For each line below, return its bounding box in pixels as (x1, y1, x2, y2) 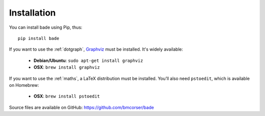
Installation (9, 7, 56, 18)
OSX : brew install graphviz (33, 64, 100, 70)
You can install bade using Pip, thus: (9, 24, 83, 30)
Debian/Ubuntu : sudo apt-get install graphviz (33, 58, 143, 63)
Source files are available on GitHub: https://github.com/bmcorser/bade (9, 104, 154, 110)
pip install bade (18, 36, 59, 41)
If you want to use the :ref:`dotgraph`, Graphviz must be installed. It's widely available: (9, 46, 184, 52)
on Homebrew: (9, 82, 39, 88)
